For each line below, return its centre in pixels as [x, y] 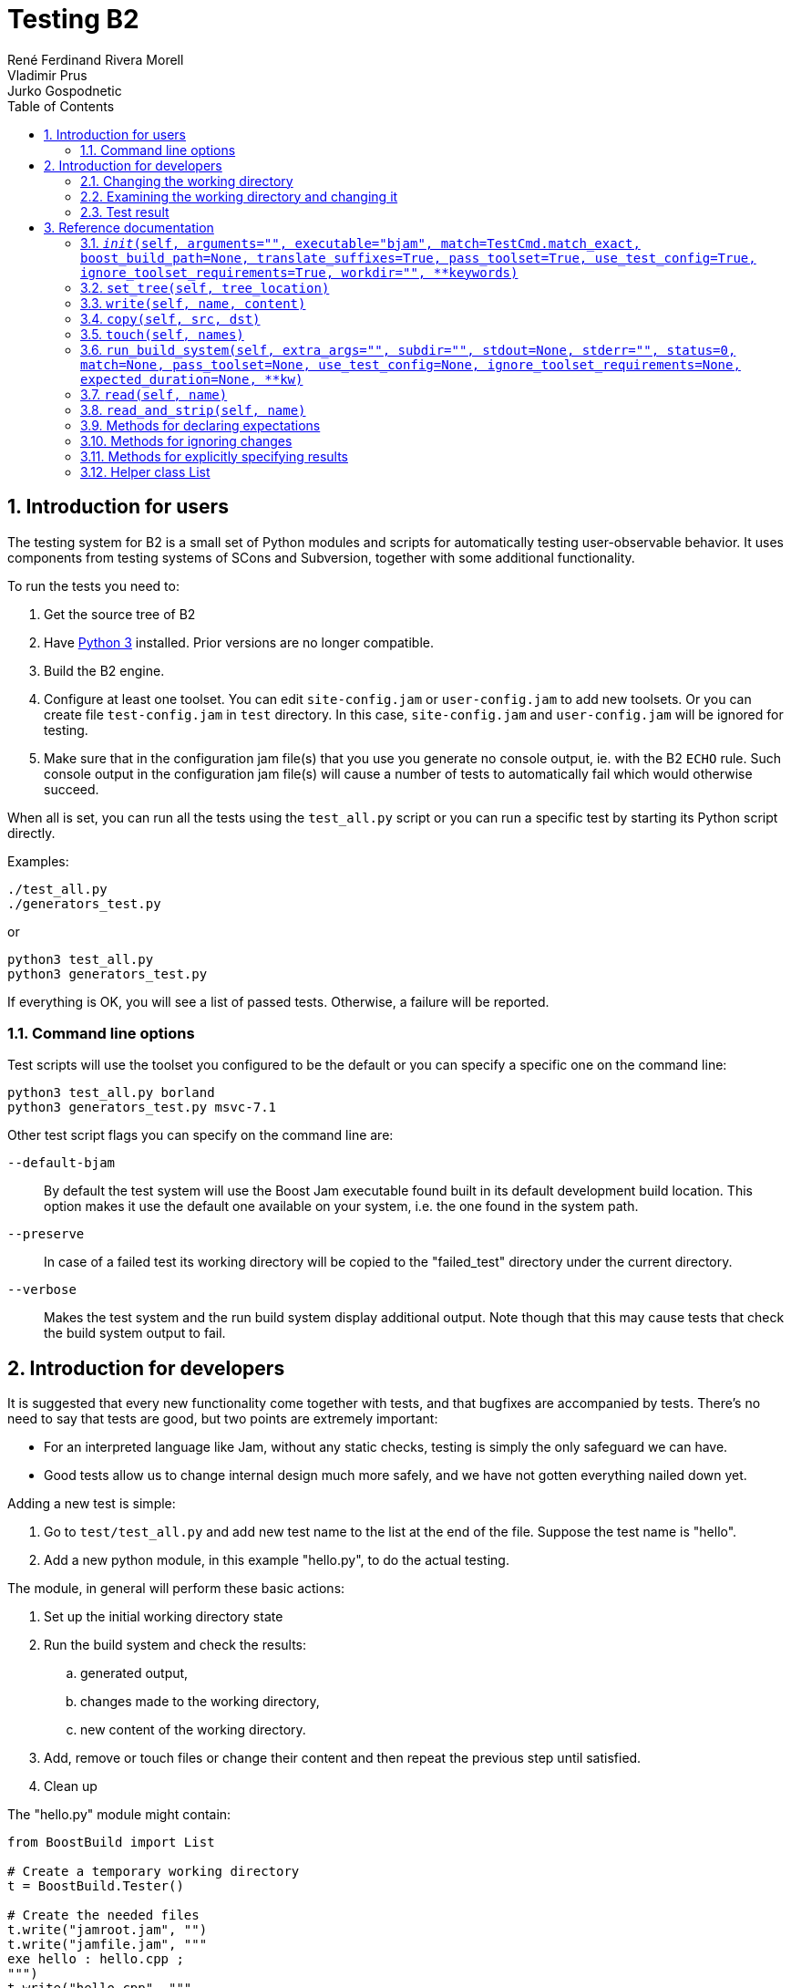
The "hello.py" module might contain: [119, 1815]
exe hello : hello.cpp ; [96, 1959]
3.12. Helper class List [145, 471]
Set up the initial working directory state [164, 1617]
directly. [31, 833]
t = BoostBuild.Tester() [96, 1886]
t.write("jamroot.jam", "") [108, 1930]
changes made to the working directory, [200, 1702]
